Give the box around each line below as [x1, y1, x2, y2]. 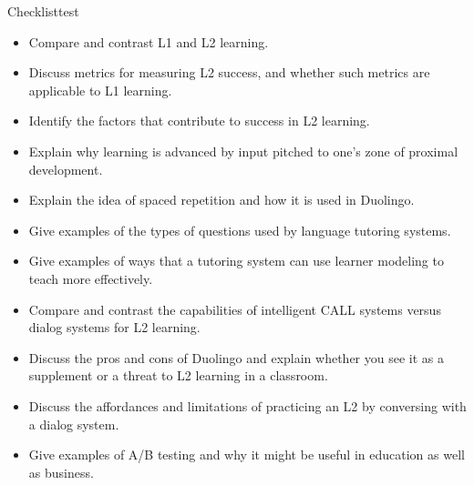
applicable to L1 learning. [28, 80, 172, 99]
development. [28, 159, 103, 178]
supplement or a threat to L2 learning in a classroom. [28, 366, 328, 385]
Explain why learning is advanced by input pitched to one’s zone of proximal [28, 141, 459, 160]
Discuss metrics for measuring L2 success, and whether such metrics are [28, 63, 430, 82]
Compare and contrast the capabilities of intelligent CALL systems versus [28, 299, 441, 318]
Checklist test [7, 2, 79, 20]
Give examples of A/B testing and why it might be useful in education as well [28, 445, 465, 464]
